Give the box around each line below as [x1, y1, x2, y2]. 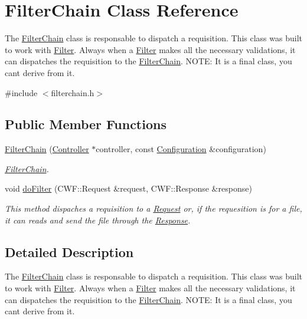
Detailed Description [5, 242, 134, 261]
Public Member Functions [5, 115, 166, 133]
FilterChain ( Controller [5, 143, 89, 155]
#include [5, 86, 38, 98]
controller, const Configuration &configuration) [96, 143, 266, 155]
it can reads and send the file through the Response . [5, 213, 191, 226]
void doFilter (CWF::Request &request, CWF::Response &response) [5, 182, 252, 195]
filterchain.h [51, 86, 94, 98]
